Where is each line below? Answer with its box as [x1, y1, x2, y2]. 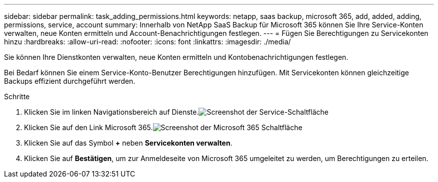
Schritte [4, 92, 30, 101]
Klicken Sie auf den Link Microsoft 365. [24, 123, 153, 132]
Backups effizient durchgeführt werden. [4, 77, 135, 85]
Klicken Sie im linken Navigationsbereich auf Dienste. [24, 108, 199, 116]
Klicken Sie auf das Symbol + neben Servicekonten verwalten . [24, 139, 232, 147]
